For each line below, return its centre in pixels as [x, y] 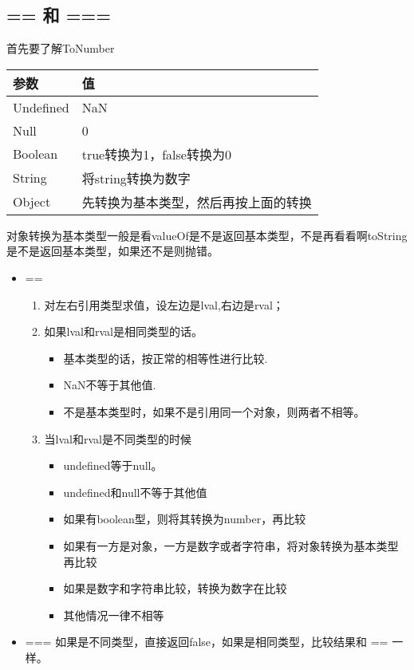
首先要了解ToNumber [61, 48]
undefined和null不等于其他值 [135, 492]
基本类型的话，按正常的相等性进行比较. [166, 358]
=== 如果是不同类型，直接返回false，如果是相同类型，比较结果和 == [207, 642]
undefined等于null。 [113, 465]
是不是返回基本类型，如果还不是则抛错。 [112, 251]
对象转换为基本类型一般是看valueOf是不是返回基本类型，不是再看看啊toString [207, 235]
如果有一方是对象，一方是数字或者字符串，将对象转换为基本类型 [231, 545]
